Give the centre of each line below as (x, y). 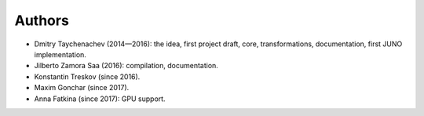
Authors (42, 20)
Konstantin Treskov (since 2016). (87, 76)
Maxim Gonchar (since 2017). (82, 88)
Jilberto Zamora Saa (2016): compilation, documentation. (126, 66)
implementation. (60, 54)
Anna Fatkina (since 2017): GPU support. (100, 99)
